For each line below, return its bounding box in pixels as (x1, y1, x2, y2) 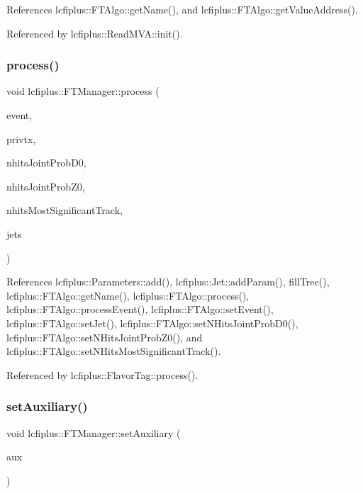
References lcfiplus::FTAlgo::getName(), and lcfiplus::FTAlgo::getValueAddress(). (6, 2, 358, 16)
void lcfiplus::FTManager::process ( (6, 84, 160, 98)
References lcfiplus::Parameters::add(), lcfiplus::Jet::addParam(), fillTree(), (6, 274, 330, 289)
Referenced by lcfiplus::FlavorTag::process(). (6, 367, 199, 382)
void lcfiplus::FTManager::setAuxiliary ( (6, 425, 181, 440)
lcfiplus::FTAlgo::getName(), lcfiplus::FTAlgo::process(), (6, 288, 250, 302)
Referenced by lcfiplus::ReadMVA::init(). (6, 25, 183, 40)
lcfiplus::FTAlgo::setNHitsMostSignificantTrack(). (6, 344, 221, 358)
